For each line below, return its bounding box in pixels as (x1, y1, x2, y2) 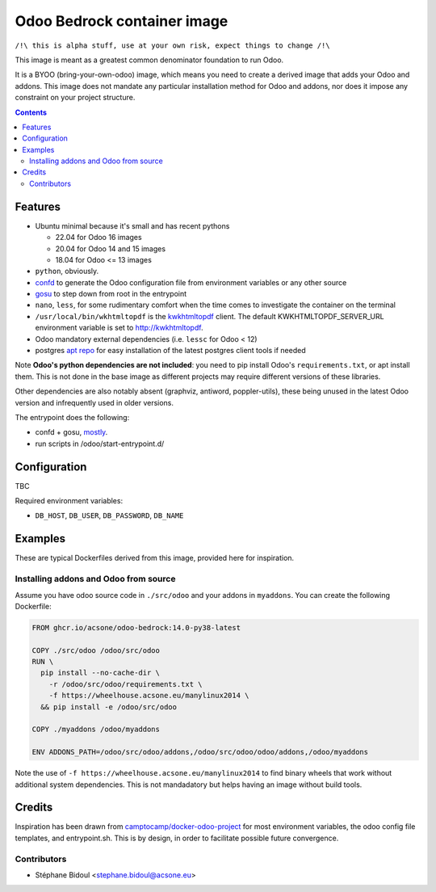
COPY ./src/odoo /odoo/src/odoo (31, 646, 161, 654)
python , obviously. (35, 267, 99, 276)
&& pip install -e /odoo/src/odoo (40, 702, 178, 711)
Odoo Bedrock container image (15, 12, 228, 30)
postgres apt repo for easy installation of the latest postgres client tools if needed (35, 346, 306, 356)
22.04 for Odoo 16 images (55, 233, 142, 242)
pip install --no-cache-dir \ (40, 668, 161, 678)
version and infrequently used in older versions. (15, 398, 174, 407)
